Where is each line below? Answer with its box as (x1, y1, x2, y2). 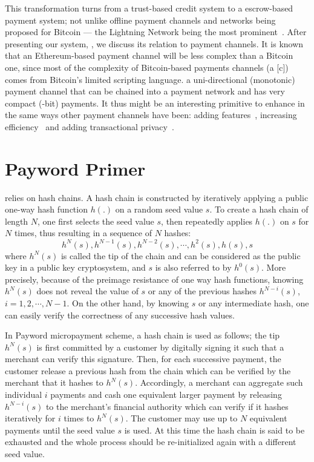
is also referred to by (155, 261, 232, 274)
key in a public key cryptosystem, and (5, 261, 146, 274)
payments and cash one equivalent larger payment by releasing (50, 388, 282, 401)
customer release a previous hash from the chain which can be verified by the (5, 364, 291, 377)
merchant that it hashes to (5, 376, 103, 389)
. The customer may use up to (125, 412, 238, 424)
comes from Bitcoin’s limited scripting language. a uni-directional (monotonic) (5, 73, 295, 85)
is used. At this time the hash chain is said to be (124, 423, 305, 436)
